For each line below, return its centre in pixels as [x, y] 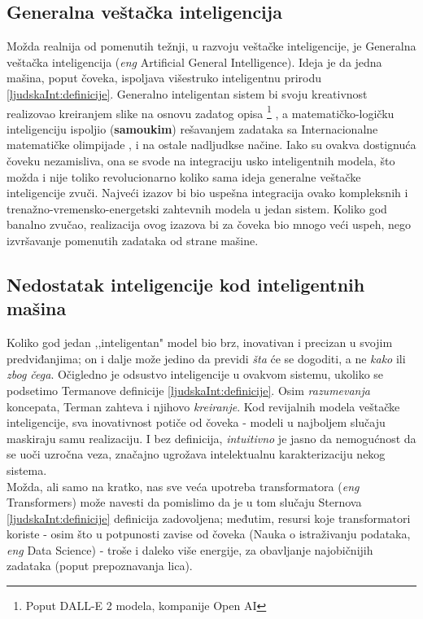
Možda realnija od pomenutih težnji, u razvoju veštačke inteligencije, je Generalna [211, 46]
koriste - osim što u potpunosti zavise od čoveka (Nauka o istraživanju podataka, [209, 534]
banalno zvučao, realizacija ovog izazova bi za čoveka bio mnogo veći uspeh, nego [209, 224]
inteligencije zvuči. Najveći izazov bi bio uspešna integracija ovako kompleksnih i [207, 193]
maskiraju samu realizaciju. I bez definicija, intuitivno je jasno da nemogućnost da [211, 438]
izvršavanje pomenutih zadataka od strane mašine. [133, 240]
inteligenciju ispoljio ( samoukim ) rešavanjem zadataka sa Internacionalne [192, 128]
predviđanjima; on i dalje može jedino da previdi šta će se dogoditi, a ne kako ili [206, 358]
